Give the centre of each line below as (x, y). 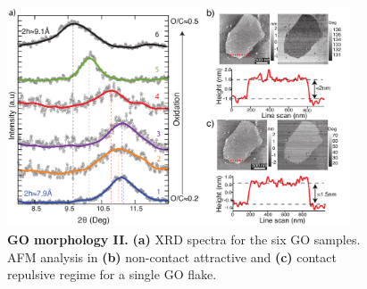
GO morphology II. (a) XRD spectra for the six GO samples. (184, 239)
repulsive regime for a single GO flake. (112, 274)
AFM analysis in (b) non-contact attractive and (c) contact (172, 256)
